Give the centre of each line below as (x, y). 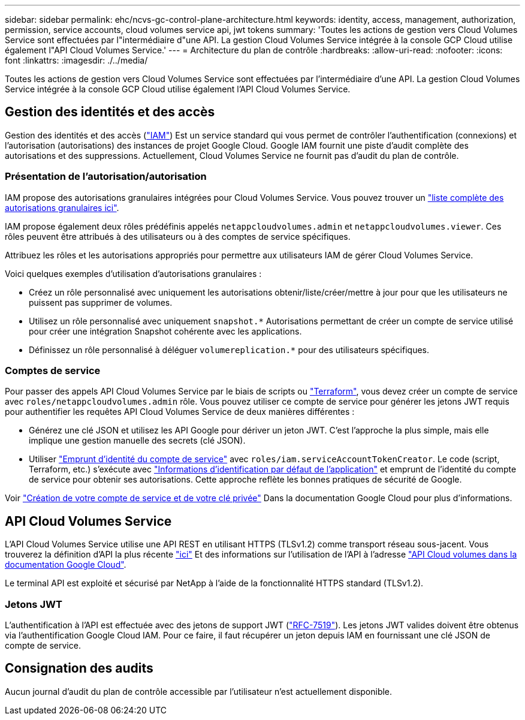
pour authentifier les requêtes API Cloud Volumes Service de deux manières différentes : (180, 412)
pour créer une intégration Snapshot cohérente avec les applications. (165, 331)
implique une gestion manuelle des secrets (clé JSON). (137, 441)
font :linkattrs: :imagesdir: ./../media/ (76, 60)
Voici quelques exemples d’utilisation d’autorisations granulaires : (133, 273)
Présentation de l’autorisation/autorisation (106, 177)
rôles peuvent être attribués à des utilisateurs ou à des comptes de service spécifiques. (178, 236)
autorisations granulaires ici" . (62, 207)
